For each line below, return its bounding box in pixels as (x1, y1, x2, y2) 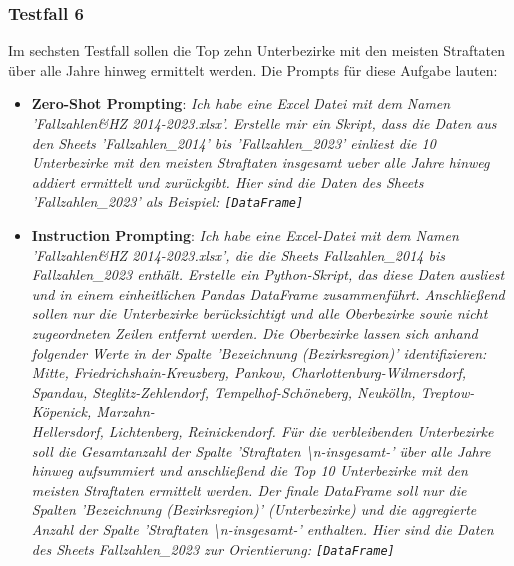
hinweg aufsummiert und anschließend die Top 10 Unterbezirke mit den (31, 460, 468, 481)
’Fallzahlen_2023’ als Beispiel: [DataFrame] (31, 191, 304, 212)
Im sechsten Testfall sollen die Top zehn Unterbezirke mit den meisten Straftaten (8, 40, 506, 61)
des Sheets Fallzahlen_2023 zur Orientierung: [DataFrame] (31, 538, 395, 559)
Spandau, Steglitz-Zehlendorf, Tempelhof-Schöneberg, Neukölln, (31, 381, 416, 402)
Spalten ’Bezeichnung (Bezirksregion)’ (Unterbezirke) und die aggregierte (31, 499, 477, 520)
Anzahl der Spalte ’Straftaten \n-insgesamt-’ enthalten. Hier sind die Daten (31, 518, 494, 539)
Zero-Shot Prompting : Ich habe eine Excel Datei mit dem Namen (31, 93, 451, 114)
